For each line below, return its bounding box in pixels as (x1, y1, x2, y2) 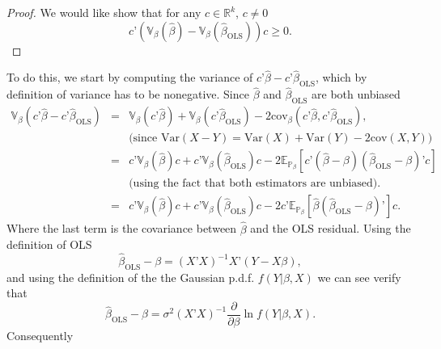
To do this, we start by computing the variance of (6, 69, 253, 86)
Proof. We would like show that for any (6, 4, 201, 20)
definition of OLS (6, 236, 92, 253)
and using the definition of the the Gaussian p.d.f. (6, 268, 255, 285)
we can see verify (317, 268, 401, 285)
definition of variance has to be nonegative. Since (6, 86, 249, 103)
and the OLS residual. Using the (250, 220, 411, 237)
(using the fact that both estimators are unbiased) (129, 178, 378, 190)
